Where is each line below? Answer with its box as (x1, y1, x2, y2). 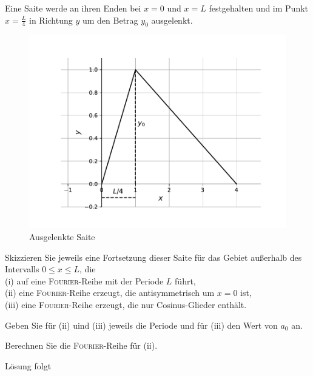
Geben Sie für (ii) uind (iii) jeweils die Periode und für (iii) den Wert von (5, 318, 278, 331)
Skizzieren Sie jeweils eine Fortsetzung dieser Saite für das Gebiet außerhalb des (5, 250, 302, 263)
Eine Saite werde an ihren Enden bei (5, 2, 141, 14)
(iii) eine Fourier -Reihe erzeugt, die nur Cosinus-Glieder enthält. (5, 298, 247, 311)
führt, (175, 274, 196, 287)
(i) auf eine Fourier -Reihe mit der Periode (5, 274, 164, 287)
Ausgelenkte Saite (29, 230, 95, 243)
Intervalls (5, 263, 39, 275)
